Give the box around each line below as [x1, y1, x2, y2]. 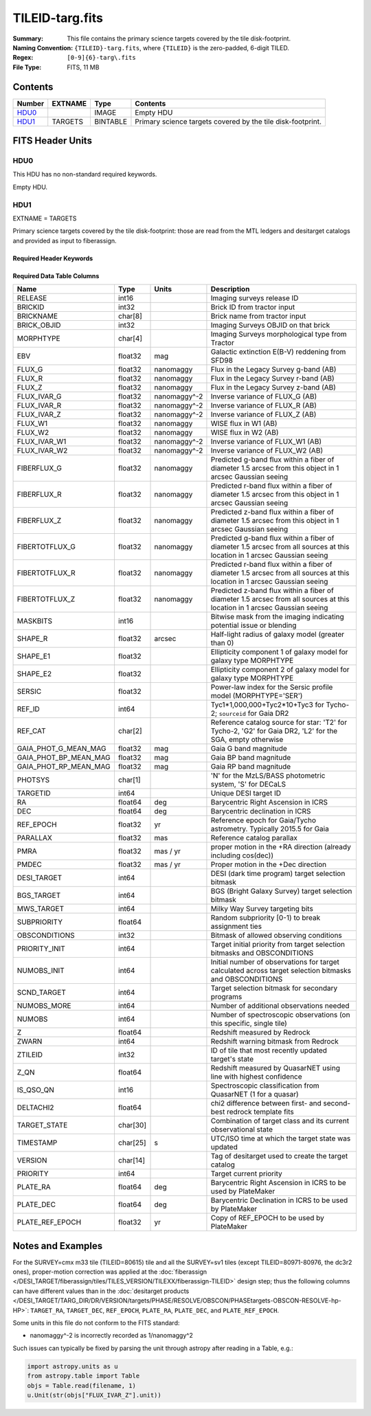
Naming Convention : [12, 43, 74, 52]
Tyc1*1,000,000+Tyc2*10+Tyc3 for [210, 700, 324, 710]
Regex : [12, 54, 34, 62]
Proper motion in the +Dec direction [210, 859, 326, 869]
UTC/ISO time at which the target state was [210, 1134, 351, 1143]
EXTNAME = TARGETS [12, 214, 77, 223]
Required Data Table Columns [12, 271, 100, 280]
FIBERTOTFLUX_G [16, 542, 76, 552]
